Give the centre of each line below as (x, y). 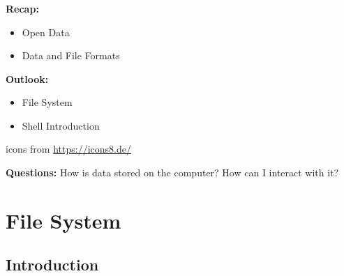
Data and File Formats (71, 55)
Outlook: (27, 78)
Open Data (46, 32)
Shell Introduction (61, 125)
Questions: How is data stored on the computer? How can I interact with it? (172, 172)
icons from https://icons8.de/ (68, 149)
